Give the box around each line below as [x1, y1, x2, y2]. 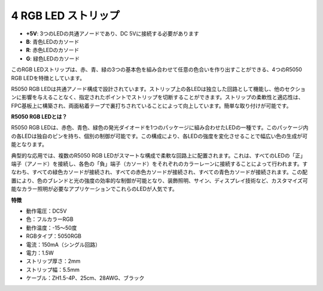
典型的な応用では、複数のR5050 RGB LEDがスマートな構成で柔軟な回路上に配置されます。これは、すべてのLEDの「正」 [11, 151, 306, 159]
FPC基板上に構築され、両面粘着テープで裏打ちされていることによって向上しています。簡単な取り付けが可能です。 [11, 102, 292, 109]
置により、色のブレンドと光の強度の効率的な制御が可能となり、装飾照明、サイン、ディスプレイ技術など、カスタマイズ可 [11, 177, 308, 184]
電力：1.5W [26, 249, 54, 256]
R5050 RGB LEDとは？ [11, 113, 68, 120]
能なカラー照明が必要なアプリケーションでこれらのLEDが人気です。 [11, 186, 178, 193]
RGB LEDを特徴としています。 [11, 74, 86, 81]
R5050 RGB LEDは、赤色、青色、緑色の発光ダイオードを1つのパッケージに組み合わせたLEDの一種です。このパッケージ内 [11, 124, 309, 131]
